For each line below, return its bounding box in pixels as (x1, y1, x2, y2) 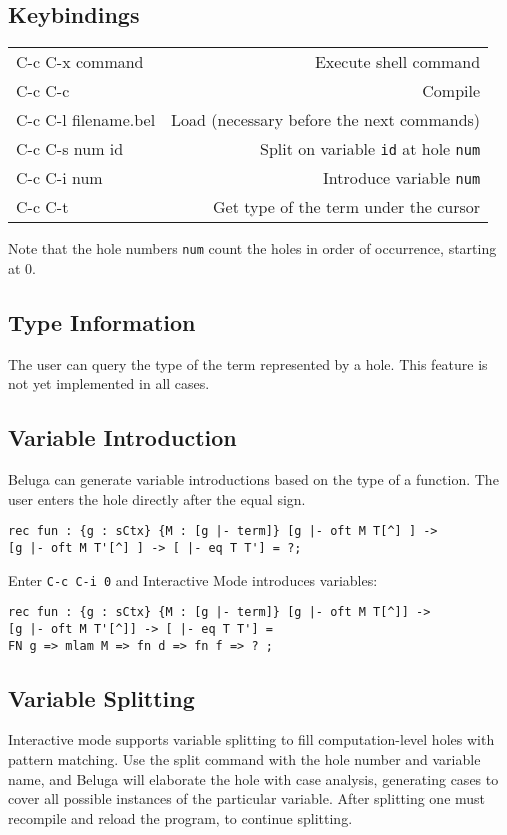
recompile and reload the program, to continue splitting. (8, 807, 353, 828)
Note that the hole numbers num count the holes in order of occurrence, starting (8, 238, 497, 259)
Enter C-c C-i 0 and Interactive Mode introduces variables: (8, 569, 378, 590)
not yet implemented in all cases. (8, 373, 210, 394)
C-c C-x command (16, 50, 144, 74)
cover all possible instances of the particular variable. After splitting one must (8, 788, 486, 809)
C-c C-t (16, 195, 69, 219)
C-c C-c (16, 79, 70, 103)
